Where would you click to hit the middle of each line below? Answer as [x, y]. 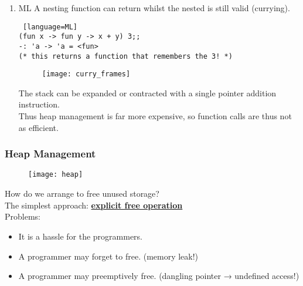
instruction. [39, 104]
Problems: [23, 216]
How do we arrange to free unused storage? [82, 194]
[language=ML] [50, 27]
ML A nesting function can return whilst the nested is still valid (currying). [154, 8]
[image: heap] [56, 175]
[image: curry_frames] [86, 74]
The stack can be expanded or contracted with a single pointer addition [147, 92]
